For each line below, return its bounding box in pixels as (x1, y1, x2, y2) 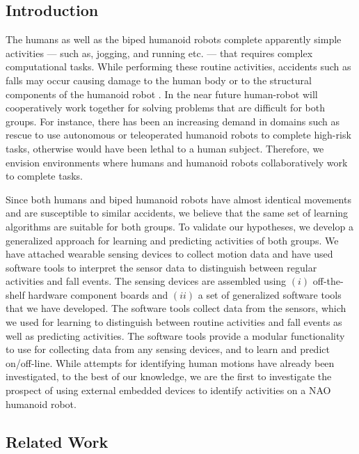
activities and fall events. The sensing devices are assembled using (6, 274, 287, 288)
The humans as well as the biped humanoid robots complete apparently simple (6, 32, 342, 47)
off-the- (312, 274, 344, 288)
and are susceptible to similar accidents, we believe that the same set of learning (6, 205, 349, 220)
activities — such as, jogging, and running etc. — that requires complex (6, 45, 313, 60)
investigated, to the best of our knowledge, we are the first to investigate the (6, 369, 332, 384)
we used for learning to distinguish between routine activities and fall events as (6, 315, 342, 329)
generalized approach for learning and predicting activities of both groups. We (6, 233, 339, 247)
